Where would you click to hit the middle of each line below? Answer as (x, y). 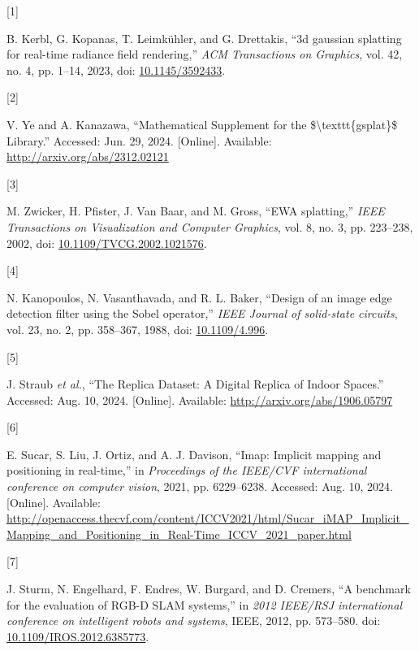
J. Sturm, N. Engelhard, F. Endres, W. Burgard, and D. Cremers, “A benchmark (209, 589)
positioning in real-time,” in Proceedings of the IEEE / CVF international (187, 470)
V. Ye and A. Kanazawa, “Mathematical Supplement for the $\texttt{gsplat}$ (202, 124)
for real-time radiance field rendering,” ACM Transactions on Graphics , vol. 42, (205, 54)
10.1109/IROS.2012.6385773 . (78, 636)
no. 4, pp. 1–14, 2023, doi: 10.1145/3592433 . (116, 69)
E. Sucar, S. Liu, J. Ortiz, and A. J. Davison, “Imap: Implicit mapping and (194, 454)
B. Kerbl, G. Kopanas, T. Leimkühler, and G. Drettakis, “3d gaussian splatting (204, 38)
